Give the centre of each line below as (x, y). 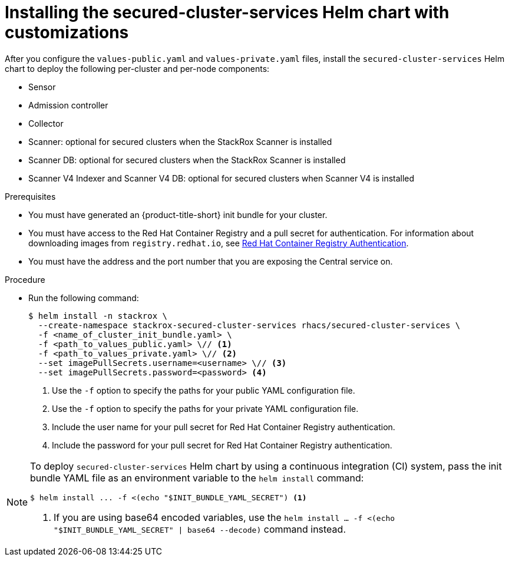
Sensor (42, 87)
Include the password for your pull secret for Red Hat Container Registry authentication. (222, 445)
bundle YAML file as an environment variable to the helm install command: (197, 478)
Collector (46, 123)
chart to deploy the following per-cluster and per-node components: (137, 68)
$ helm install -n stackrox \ (98, 316)
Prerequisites (30, 196)
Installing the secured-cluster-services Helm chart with (227, 12)
